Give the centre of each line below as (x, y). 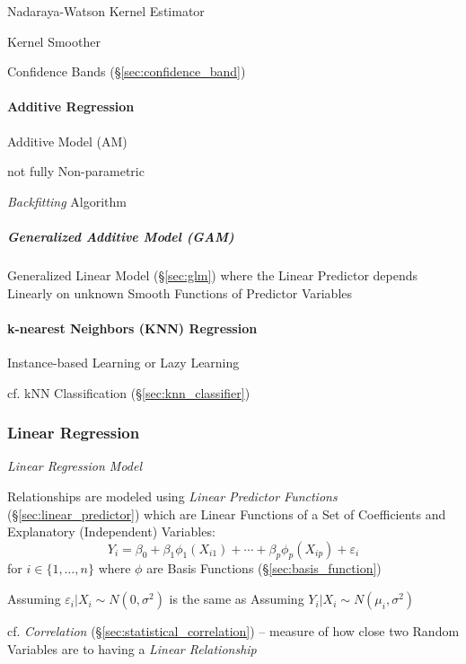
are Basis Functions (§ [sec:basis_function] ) (264, 568)
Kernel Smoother (54, 41)
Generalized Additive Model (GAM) (121, 236)
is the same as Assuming (237, 599)
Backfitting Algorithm (67, 201)
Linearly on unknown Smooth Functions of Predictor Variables (180, 292)
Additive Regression (71, 106)
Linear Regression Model (75, 466)
